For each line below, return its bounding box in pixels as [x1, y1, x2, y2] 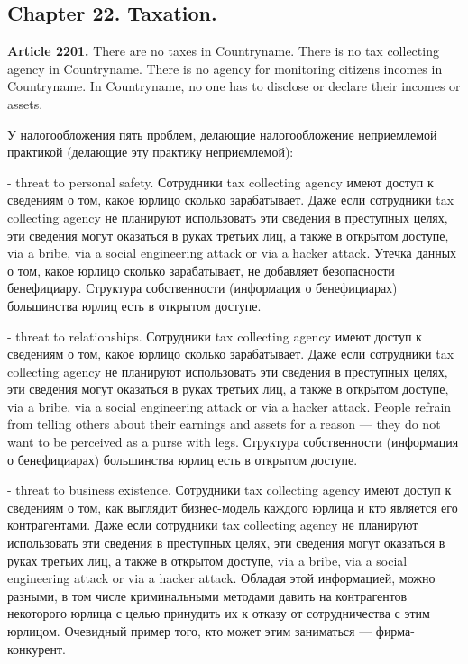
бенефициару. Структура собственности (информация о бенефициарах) [7, 278, 398, 297]
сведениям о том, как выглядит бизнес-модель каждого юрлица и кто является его [7, 497, 458, 516]
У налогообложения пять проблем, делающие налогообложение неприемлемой [7, 124, 437, 143]
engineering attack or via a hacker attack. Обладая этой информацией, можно [7, 568, 436, 587]
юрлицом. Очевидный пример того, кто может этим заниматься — [7, 622, 372, 641]
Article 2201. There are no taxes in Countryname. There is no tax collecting [7, 41, 439, 60]
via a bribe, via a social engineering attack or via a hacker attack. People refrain [7, 396, 452, 415]
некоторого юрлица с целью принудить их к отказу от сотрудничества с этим [7, 604, 430, 623]
